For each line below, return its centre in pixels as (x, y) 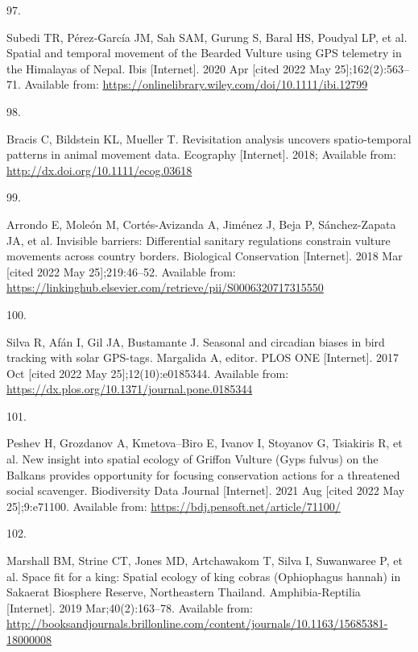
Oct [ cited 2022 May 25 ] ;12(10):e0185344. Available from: (148, 373)
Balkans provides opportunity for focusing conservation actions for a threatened (203, 474)
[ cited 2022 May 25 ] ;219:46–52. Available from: (121, 271)
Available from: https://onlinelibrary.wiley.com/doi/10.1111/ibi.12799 (196, 84)
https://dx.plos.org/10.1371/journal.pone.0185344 (130, 389)
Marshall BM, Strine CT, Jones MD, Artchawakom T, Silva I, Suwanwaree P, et (205, 561)
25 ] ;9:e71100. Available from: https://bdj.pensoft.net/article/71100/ (174, 506)
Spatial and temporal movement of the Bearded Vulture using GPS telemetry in (204, 53)
